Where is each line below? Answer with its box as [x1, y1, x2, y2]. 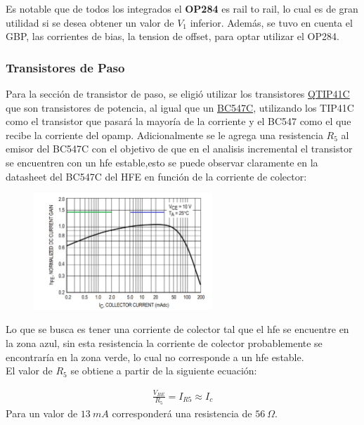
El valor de [6, 363, 53, 378]
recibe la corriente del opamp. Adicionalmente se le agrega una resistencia [6, 127, 323, 142]
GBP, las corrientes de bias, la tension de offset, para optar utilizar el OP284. [6, 29, 339, 44]
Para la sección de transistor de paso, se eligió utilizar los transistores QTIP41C [6, 86, 350, 100]
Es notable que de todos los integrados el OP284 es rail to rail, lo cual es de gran [6, 1, 358, 15]
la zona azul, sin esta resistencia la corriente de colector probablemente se [6, 336, 323, 351]
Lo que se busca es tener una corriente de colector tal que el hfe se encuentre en [6, 322, 349, 336]
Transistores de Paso [6, 58, 125, 76]
